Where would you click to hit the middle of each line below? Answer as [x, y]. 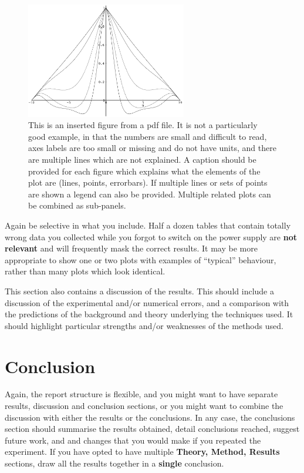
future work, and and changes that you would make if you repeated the [133, 440]
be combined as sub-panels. [77, 205]
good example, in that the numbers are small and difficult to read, [148, 136]
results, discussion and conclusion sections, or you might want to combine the [144, 406]
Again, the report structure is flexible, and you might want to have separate [141, 394]
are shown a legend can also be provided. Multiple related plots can [150, 194]
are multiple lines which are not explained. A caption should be [142, 160]
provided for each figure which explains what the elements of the [144, 171]
